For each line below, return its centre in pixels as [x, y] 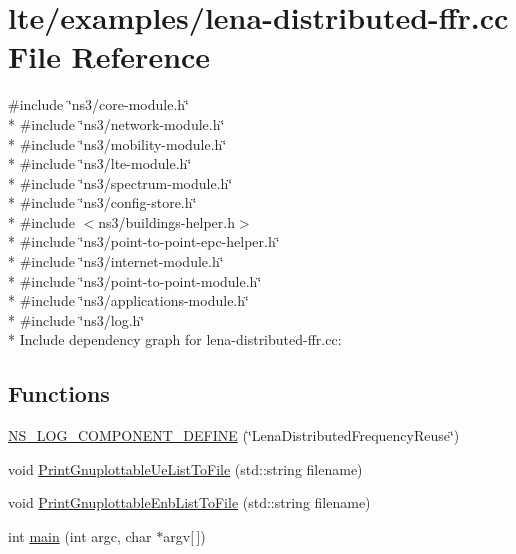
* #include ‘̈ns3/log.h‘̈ [76, 319]
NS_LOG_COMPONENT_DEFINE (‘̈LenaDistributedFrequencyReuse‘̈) [234, 435]
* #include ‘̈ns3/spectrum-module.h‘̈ [120, 182]
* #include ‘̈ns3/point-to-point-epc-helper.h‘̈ [144, 241]
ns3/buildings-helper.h [166, 221]
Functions [59, 393]
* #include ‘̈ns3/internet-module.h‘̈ [116, 261]
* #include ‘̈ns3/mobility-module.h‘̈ [117, 143]
